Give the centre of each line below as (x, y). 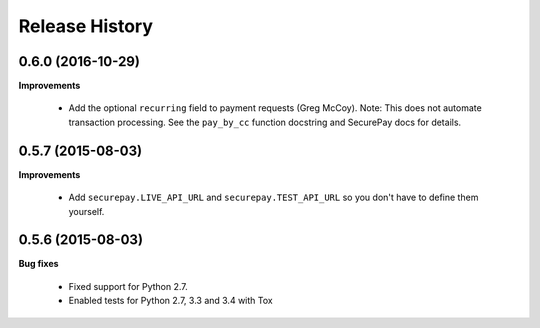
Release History (86, 26)
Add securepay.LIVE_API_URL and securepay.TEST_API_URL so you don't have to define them (273, 197)
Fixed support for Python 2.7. (128, 286)
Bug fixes (38, 264)
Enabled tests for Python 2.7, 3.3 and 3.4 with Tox (171, 301)
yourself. (86, 211)
